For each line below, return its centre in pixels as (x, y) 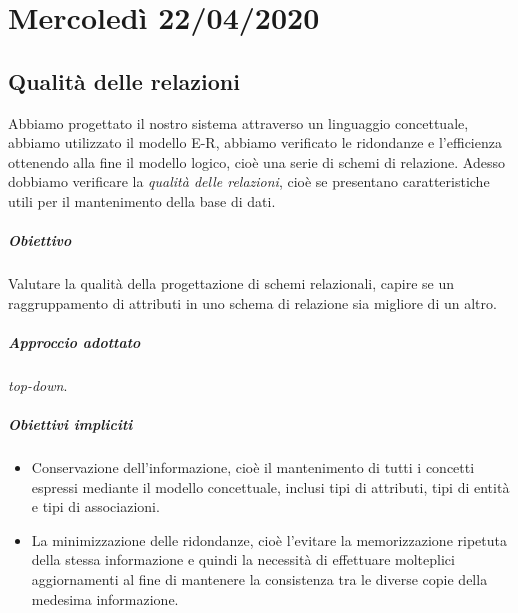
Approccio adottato (74, 341)
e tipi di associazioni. (95, 506)
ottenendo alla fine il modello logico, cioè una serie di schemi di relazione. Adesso (256, 161)
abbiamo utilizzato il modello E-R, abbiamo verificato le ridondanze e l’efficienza (255, 142)
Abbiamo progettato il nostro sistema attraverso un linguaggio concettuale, (238, 122)
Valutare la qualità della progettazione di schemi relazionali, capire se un (231, 283)
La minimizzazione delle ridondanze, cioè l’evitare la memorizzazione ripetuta (269, 539)
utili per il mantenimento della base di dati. (142, 200)
